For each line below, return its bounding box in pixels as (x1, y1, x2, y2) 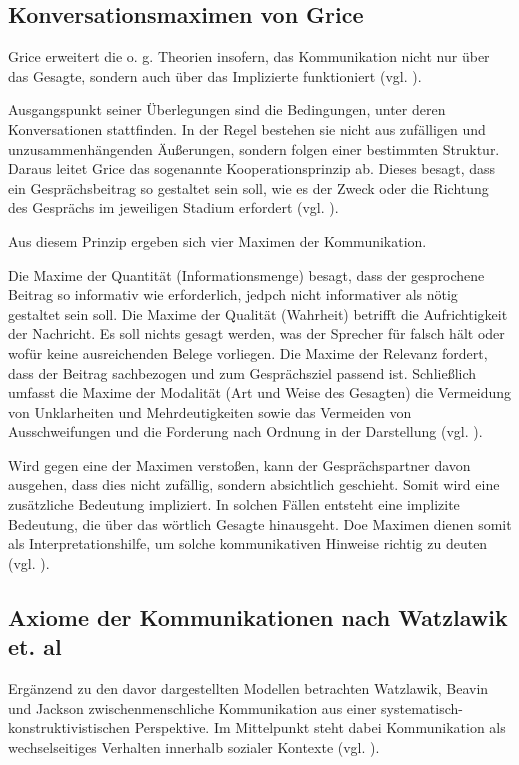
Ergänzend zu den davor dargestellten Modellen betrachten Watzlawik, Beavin (8, 678, 489, 699)
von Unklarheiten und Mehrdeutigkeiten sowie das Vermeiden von (8, 401, 412, 422)
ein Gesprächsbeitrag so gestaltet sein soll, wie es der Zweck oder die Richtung (8, 177, 489, 198)
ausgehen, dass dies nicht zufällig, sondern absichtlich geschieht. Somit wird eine (8, 474, 500, 495)
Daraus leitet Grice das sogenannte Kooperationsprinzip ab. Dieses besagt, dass (8, 158, 496, 179)
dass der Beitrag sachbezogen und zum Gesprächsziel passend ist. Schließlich (8, 362, 477, 383)
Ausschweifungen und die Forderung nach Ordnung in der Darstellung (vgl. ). (8, 421, 483, 442)
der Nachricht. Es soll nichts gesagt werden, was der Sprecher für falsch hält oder (8, 323, 505, 344)
